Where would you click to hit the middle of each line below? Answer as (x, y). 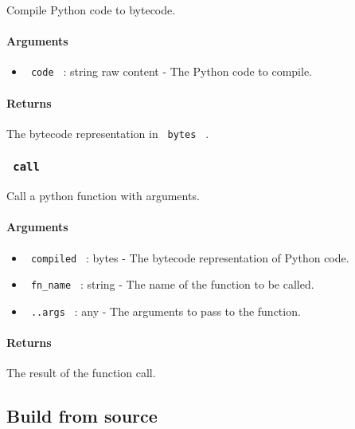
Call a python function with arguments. (103, 196)
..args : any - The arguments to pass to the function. (166, 311)
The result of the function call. (81, 373)
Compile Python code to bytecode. (91, 10)
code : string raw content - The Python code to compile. (172, 71)
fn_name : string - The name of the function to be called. (172, 284)
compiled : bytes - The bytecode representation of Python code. (190, 257)
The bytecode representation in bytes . (108, 133)
